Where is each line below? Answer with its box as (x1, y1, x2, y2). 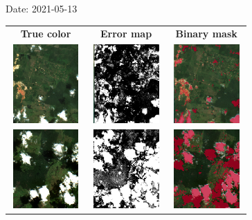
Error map (100, 26, 152, 41)
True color (20, 26, 71, 41)
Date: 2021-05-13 (6, 1, 78, 15)
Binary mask (175, 26, 237, 41)
